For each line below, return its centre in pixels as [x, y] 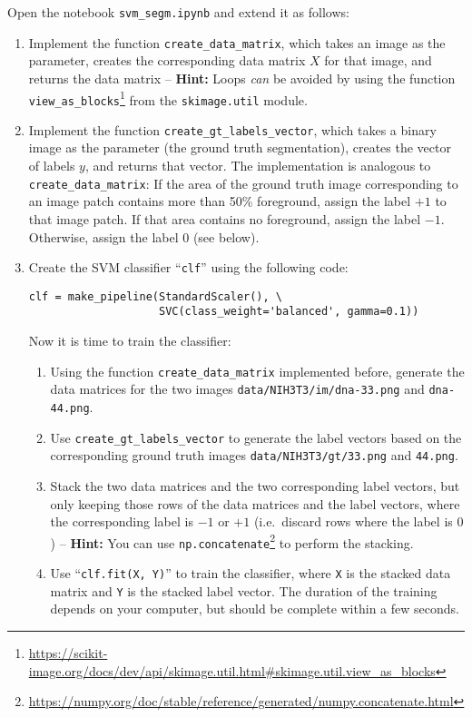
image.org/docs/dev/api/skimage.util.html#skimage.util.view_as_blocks [232, 670]
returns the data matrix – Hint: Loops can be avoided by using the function [242, 78]
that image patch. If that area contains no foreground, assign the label [225, 218]
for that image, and [378, 60]
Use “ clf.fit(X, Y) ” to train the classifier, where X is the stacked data [251, 573]
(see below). [226, 236]
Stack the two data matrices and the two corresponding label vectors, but [255, 485]
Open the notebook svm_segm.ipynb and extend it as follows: [178, 12]
